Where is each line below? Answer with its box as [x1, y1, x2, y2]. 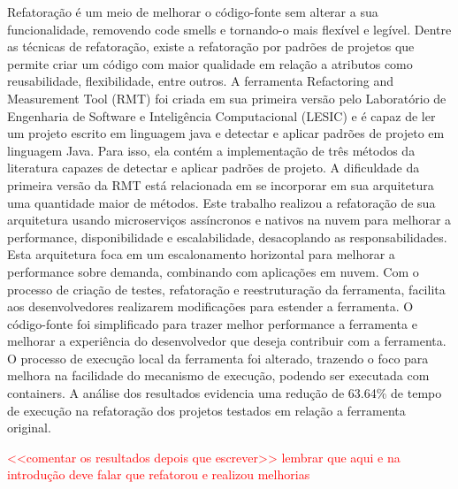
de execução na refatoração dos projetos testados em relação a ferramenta [7, 401, 406, 419]
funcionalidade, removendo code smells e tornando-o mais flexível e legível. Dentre [7, 19, 452, 38]
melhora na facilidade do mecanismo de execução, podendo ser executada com [7, 366, 430, 385]
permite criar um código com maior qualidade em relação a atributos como [7, 54, 413, 73]
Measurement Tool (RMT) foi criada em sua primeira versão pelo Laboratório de [7, 88, 447, 107]
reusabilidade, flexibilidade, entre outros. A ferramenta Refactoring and [7, 72, 393, 90]
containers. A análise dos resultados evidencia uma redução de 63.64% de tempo [7, 384, 442, 402]
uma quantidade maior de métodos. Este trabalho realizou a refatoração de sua [7, 193, 436, 211]
